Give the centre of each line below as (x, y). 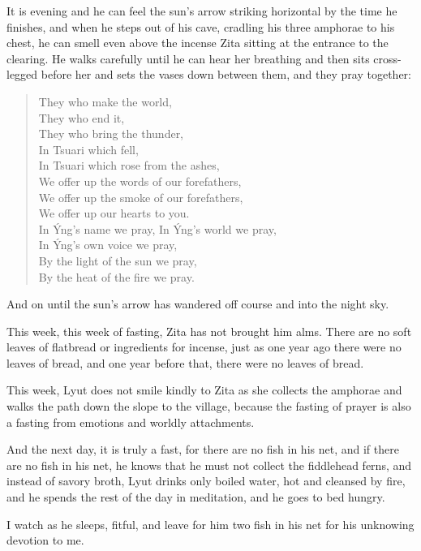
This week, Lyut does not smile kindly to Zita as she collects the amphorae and (204, 390)
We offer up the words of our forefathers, (140, 181)
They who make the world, (105, 101)
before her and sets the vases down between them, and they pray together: (226, 74)
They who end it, (82, 117)
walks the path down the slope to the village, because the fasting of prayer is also (209, 406)
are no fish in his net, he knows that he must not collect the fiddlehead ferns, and (209, 465)
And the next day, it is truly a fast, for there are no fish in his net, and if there (203, 449)
